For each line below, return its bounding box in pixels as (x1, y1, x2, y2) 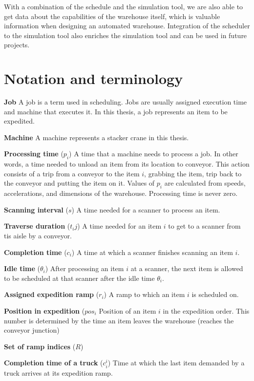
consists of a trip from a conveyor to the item (4, 168, 140, 178)
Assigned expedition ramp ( (4, 289, 99, 299)
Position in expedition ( (4, 306, 85, 316)
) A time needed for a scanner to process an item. (71, 204, 220, 214)
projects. (4, 40, 30, 50)
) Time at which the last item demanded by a (107, 358, 245, 368)
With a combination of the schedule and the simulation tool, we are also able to (4, 1, 243, 11)
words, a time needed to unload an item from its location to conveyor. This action (4, 159, 250, 169)
